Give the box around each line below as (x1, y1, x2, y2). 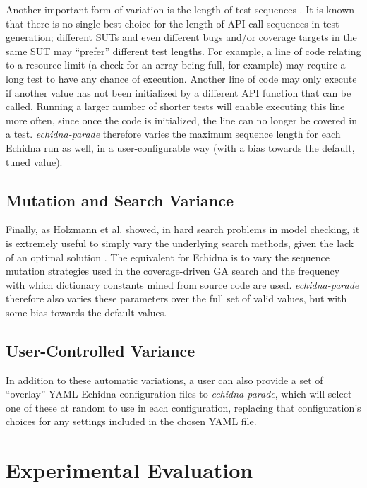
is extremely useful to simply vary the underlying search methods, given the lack (6, 235, 354, 250)
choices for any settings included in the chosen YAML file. (6, 414, 257, 429)
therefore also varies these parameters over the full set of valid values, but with (6, 291, 347, 306)
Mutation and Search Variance (6, 189, 234, 210)
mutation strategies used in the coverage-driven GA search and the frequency (6, 263, 340, 278)
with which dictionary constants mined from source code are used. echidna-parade (6, 277, 359, 292)
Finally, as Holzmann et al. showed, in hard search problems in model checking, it (6, 222, 360, 237)
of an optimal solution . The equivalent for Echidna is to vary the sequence (6, 249, 330, 264)
